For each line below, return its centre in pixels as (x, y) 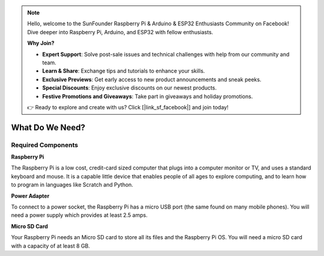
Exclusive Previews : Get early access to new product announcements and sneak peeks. (152, 79)
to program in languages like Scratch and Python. (72, 185)
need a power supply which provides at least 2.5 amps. (79, 215)
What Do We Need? (48, 127)
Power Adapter (30, 196)
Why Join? (41, 43)
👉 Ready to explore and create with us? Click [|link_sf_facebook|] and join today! (128, 107)
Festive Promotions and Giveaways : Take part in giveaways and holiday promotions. (148, 96)
